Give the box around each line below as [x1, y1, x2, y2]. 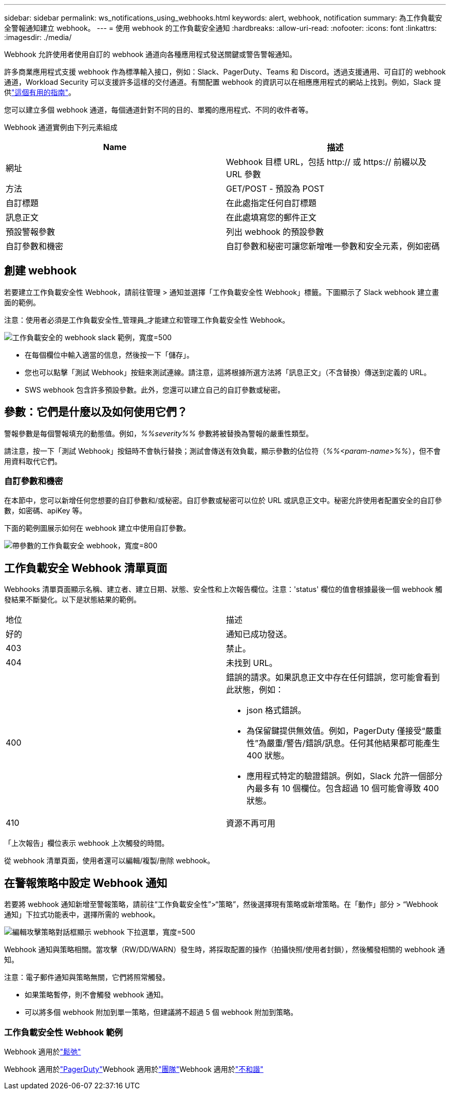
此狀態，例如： [226, 684, 284, 695]
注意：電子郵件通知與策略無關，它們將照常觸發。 [4, 973, 170, 982]
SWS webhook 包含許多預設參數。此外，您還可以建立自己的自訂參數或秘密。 [25, 385, 285, 394]
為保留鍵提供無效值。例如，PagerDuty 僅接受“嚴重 [247, 726, 442, 736]
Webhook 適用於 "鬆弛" [4, 1047, 81, 1056]
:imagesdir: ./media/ [4, 33, 72, 42]
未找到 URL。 [226, 658, 277, 669]
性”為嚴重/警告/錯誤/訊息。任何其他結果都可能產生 [247, 738, 440, 749]
